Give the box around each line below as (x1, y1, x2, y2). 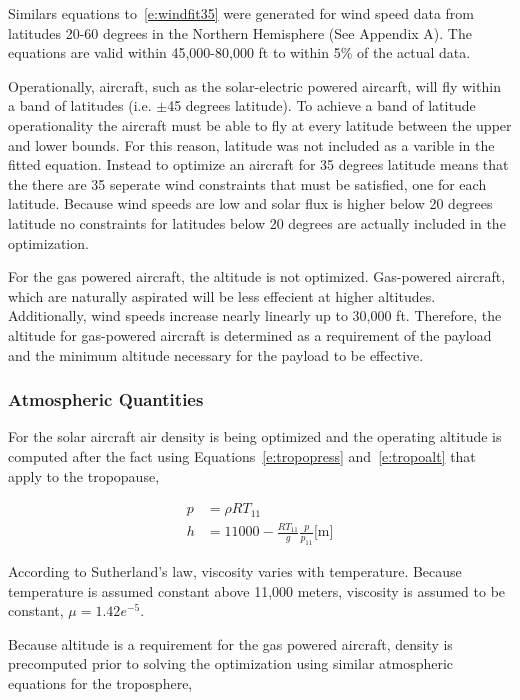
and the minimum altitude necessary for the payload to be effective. (8, 344, 424, 365)
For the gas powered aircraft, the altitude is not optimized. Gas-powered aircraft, (8, 266, 506, 287)
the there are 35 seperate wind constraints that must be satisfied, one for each (8, 173, 487, 194)
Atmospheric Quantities (8, 387, 204, 412)
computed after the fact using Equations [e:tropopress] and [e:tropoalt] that (8, 445, 476, 466)
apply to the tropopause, (8, 465, 160, 486)
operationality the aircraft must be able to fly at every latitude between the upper (8, 114, 512, 135)
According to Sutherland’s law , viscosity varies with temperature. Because (8, 561, 462, 582)
